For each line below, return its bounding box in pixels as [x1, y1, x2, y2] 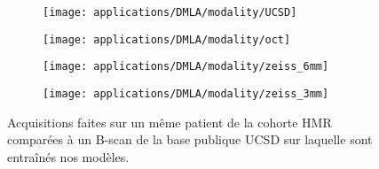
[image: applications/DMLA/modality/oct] [43, 33, 291, 46]
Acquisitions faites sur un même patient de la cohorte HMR [7, 112, 332, 131]
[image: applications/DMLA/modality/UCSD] [43, 6, 297, 19]
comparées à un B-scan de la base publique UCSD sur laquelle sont [7, 130, 373, 149]
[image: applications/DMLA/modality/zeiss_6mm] [43, 60, 329, 73]
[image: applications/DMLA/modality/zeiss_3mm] [43, 87, 329, 100]
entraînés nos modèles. [7, 147, 130, 165]
